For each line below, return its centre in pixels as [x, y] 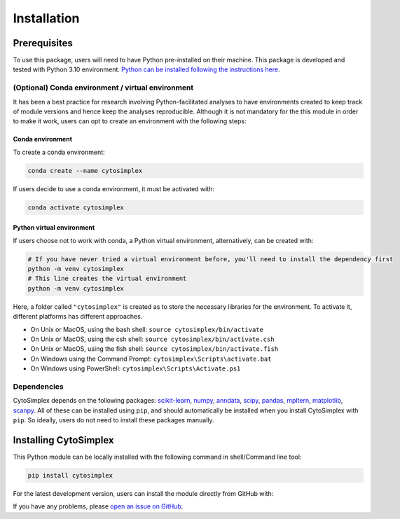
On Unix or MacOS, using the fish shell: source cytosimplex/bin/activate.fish [154, 349]
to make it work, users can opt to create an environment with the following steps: [130, 121]
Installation [46, 18]
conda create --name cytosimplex [85, 171]
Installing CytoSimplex [63, 440]
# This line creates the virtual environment [107, 279]
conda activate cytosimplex [76, 207]
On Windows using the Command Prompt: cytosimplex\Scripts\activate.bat [151, 359]
